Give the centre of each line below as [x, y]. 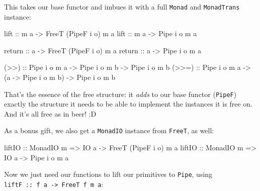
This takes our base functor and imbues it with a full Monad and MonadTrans [122, 7]
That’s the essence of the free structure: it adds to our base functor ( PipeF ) [120, 94]
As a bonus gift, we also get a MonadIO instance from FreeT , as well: [109, 130]
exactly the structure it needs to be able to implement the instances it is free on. [128, 104]
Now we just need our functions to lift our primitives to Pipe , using [108, 174]
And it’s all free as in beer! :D [50, 113]
